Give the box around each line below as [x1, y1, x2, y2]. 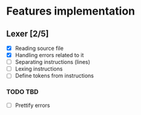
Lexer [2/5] [6, 29, 50, 39]
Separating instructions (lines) [15, 58, 91, 66]
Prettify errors [15, 102, 50, 109]
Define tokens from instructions [15, 72, 94, 80]
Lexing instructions [15, 65, 63, 72]
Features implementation [6, 4, 136, 18]
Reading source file [15, 44, 64, 52]
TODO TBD [6, 88, 39, 96]
